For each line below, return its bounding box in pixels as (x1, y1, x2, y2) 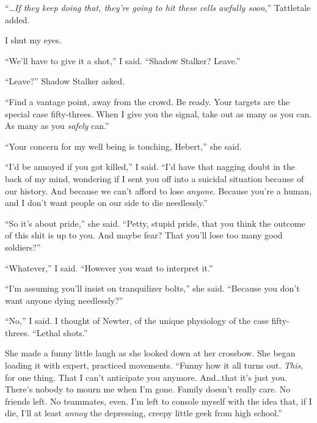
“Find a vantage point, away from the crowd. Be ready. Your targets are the (5, 95, 290, 108)
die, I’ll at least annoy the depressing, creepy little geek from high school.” (5, 406, 282, 419)
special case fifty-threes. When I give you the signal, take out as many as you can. (5, 107, 312, 120)
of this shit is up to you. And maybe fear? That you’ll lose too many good (5, 229, 283, 241)
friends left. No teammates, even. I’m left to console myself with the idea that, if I (5, 394, 312, 407)
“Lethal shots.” (32, 326, 88, 339)
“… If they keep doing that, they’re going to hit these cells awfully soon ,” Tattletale (5, 1, 311, 13)
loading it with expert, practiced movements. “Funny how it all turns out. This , (5, 359, 304, 372)
